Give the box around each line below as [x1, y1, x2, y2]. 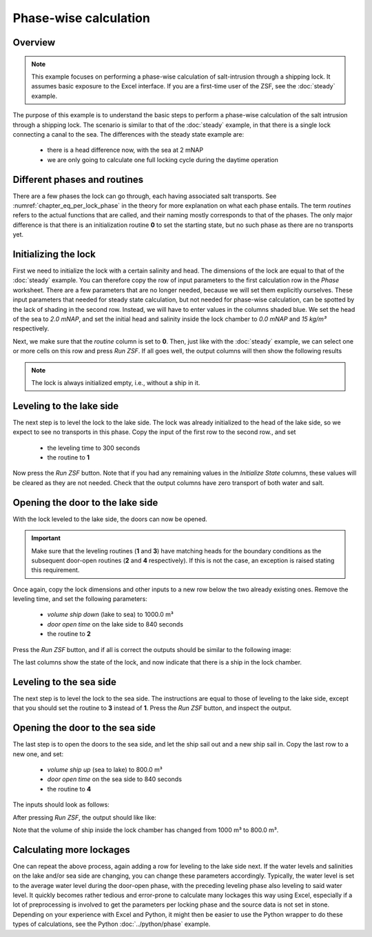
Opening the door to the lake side [12, 497, 158, 509]
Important [31, 534, 61, 542]
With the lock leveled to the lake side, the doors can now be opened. [12, 515, 208, 523]
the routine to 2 [47, 630, 91, 638]
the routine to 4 [47, 785, 92, 793]
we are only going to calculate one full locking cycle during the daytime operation [47, 155, 278, 164]
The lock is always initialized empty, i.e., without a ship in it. [31, 378, 200, 386]
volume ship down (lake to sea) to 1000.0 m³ [47, 611, 174, 619]
